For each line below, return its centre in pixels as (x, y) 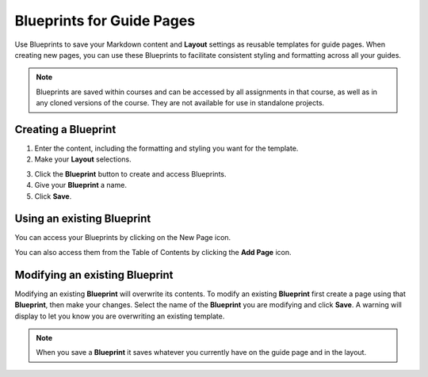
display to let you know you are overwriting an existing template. (120, 316)
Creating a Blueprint (65, 129)
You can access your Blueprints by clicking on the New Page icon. (123, 238)
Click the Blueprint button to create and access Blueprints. (130, 173)
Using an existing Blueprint (83, 219)
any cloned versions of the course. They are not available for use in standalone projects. (180, 103)
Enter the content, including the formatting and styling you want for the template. (166, 149)
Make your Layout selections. (83, 159)
